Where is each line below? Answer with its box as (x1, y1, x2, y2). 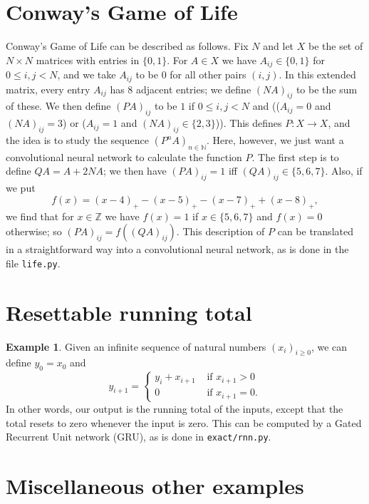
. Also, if (325, 163, 363, 178)
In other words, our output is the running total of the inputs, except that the (6, 401, 343, 416)
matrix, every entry (6, 81, 90, 96)
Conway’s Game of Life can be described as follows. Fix (6, 38, 249, 53)
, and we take (57, 67, 116, 82)
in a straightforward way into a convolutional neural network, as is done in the (6, 242, 349, 257)
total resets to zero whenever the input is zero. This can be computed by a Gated (6, 415, 362, 430)
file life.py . (6, 255, 61, 270)
